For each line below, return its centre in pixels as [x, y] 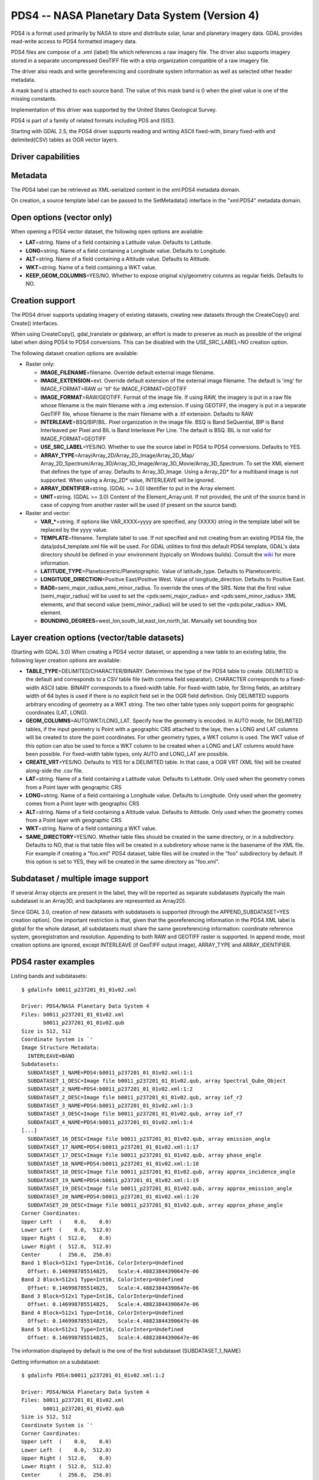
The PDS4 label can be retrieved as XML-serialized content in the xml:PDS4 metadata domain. [126, 189]
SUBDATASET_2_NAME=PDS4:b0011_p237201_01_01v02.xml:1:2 [110, 1089]
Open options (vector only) [61, 217]
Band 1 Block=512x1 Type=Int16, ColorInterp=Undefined [102, 1263]
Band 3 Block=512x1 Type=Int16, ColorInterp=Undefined [102, 1296]
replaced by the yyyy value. [74, 530]
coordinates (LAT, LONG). [57, 713]
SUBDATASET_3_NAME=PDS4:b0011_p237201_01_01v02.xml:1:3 [110, 1106]
